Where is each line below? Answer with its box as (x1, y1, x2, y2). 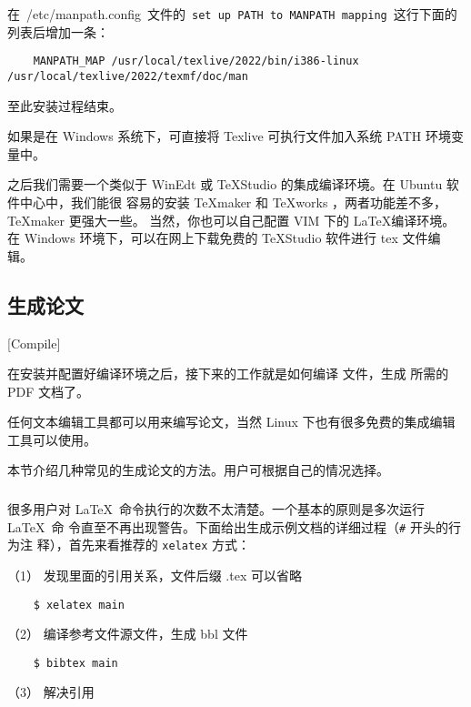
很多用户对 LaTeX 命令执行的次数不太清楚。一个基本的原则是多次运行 (7, 500, 426, 518)
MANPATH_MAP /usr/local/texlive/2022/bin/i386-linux (33, 55, 359, 68)
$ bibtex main (33, 656, 118, 670)
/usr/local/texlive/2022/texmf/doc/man (7, 69, 248, 83)
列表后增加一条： (7, 22, 109, 41)
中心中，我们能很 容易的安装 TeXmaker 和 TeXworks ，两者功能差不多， (19, 192, 447, 211)
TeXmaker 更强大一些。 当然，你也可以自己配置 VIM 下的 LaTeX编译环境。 (7, 210, 456, 229)
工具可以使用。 (7, 429, 96, 449)
